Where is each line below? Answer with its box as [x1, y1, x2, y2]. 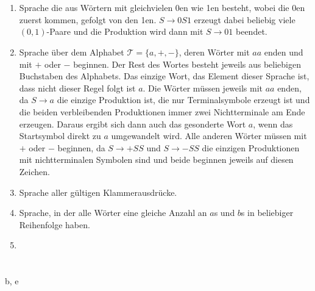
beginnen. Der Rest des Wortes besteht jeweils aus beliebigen [73, 57, 302, 70]
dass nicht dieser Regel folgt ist [19, 81, 136, 94]
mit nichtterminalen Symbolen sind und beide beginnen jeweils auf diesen [19, 153, 294, 166]
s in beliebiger [241, 206, 294, 219]
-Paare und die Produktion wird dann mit [46, 25, 204, 38]
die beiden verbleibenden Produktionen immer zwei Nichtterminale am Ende [19, 105, 305, 118]
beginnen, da [57, 141, 105, 154]
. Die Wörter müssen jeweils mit [143, 81, 263, 94]
